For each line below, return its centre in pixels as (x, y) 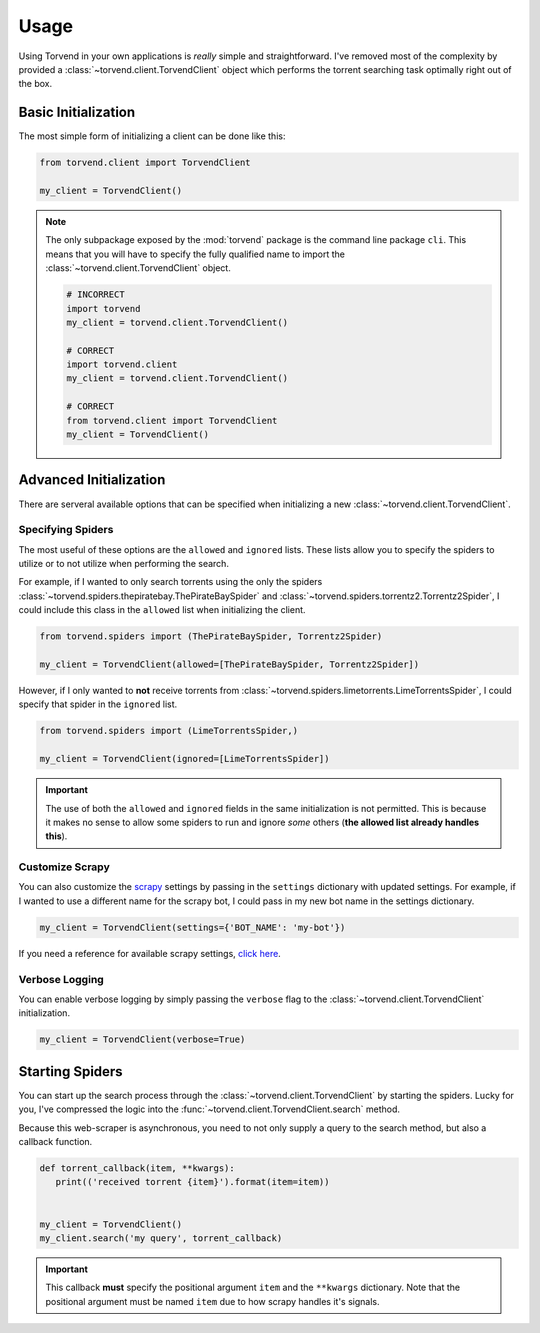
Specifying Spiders (66, 530)
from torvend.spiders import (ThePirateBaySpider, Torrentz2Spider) (211, 636)
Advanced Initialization (92, 480)
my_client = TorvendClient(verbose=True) (142, 1039)
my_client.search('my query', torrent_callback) (161, 1238)
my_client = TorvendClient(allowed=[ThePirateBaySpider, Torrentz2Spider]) (229, 664)
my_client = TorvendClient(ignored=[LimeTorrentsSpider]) (184, 759)
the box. (35, 84)
